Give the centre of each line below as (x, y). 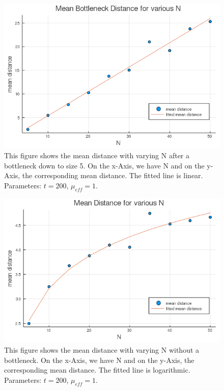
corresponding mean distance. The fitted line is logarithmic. (97, 370)
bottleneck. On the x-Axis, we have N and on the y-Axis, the (99, 360)
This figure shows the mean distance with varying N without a (102, 350)
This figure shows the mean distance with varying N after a (97, 155)
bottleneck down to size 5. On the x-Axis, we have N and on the (104, 165)
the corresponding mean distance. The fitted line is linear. (113, 175)
